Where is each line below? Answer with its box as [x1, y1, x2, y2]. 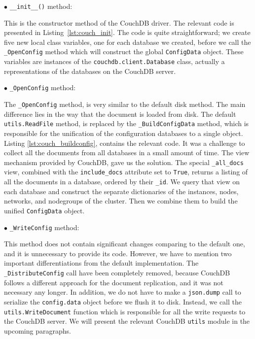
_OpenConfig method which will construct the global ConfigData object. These [4, 46, 244, 57]
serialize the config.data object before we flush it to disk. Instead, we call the [4, 296, 242, 306]
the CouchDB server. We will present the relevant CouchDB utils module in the [4, 316, 250, 326]
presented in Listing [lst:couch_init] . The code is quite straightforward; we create [4, 27, 251, 37]
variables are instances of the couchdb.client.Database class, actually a [4, 56, 225, 67]
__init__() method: [9, 1, 73, 11]
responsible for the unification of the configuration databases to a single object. [4, 128, 243, 138]
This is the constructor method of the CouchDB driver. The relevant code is [4, 17, 234, 28]
